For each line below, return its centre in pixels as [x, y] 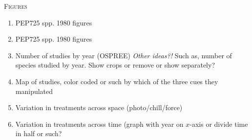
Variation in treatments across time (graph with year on [99, 124]
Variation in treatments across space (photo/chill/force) [99, 107]
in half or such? [39, 133]
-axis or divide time [219, 124]
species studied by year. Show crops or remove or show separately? [115, 65]
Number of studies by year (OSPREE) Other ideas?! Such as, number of [124, 55]
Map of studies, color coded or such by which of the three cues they [117, 81]
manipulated [34, 91]
